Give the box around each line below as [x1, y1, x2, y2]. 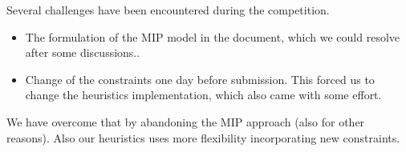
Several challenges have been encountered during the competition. [6, 2, 330, 18]
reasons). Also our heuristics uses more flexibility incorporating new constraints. [6, 129, 400, 146]
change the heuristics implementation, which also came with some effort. [25, 86, 382, 103]
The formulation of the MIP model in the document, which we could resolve [25, 28, 400, 45]
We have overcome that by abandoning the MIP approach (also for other [6, 113, 365, 130]
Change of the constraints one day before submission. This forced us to [25, 70, 375, 87]
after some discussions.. [25, 44, 140, 61]
